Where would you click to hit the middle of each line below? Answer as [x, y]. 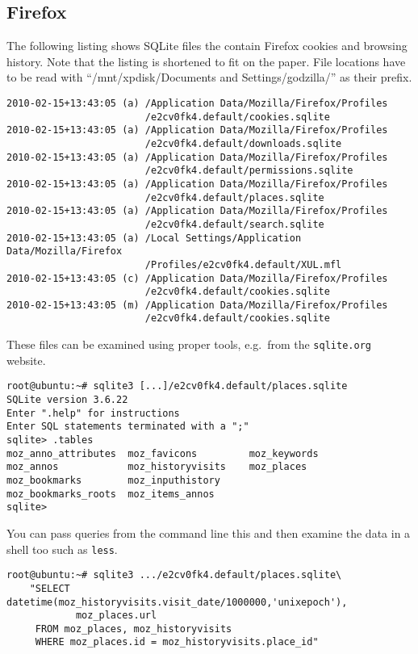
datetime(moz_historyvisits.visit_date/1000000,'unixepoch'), [177, 602]
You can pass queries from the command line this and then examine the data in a [209, 532]
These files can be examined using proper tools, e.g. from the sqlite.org [189, 344]
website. [26, 360]
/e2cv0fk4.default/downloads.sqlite [243, 143]
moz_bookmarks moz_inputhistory [113, 480]
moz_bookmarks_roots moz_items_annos [111, 494]
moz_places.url [116, 616]
